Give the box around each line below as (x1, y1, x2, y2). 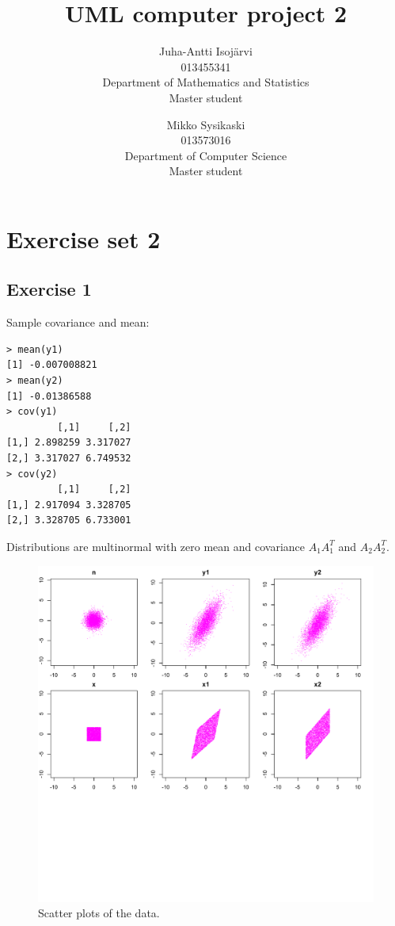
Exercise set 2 (6, 222, 161, 254)
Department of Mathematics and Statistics (102, 74, 310, 90)
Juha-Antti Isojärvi (159, 43, 253, 59)
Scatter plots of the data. (38, 905, 160, 921)
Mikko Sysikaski (166, 116, 245, 132)
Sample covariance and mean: (6, 314, 150, 331)
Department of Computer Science (124, 147, 287, 163)
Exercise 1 (6, 277, 92, 301)
